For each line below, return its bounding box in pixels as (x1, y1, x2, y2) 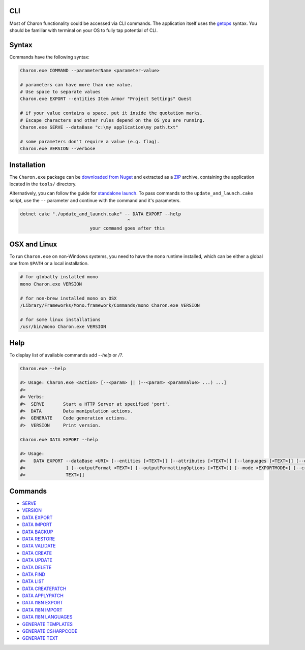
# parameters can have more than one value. (20, 82, 133, 87)
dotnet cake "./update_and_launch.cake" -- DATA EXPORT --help (20, 211, 181, 217)
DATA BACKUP (22, 529, 53, 535)
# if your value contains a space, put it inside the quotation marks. (20, 110, 203, 116)
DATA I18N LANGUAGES (22, 614, 73, 620)
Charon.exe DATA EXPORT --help (20, 437, 99, 442)
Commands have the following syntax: (9, 54, 90, 60)
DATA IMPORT (22, 522, 52, 528)
